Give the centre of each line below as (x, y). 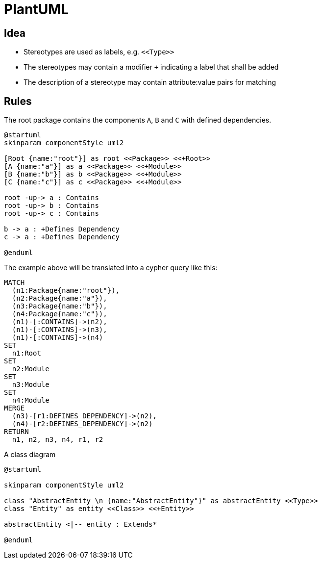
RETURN (16, 432)
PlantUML (37, 9)
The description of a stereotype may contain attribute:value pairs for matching (150, 82)
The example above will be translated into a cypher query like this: (111, 268)
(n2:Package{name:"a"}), (60, 298)
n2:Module (31, 369)
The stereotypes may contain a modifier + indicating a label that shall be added (151, 67)
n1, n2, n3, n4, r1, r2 (58, 440)
